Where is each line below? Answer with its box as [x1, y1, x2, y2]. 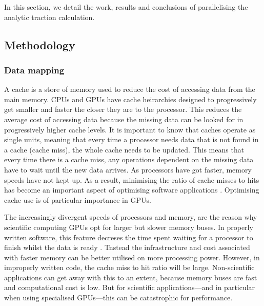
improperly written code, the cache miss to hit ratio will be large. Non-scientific [4, 262, 255, 273]
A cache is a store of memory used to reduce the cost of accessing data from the [4, 84, 255, 94]
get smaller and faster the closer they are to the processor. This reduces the [4, 104, 242, 114]
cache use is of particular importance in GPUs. [4, 194, 151, 205]
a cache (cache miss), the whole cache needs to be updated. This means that [4, 144, 245, 155]
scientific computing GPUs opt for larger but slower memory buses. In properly [4, 221, 253, 232]
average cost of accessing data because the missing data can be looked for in [4, 113, 243, 124]
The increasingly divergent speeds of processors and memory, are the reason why [4, 212, 257, 222]
